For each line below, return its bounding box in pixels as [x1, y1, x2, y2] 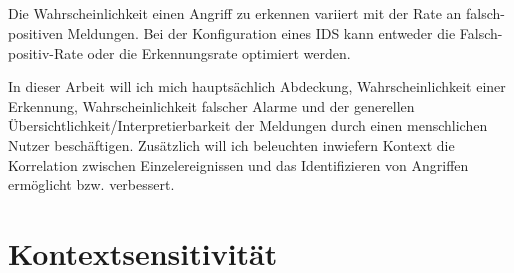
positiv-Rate [8, 42, 83, 63]
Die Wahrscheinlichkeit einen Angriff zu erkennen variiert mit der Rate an [8, 3, 462, 24]
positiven [8, 22, 63, 43]
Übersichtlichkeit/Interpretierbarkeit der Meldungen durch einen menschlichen [8, 115, 488, 136]
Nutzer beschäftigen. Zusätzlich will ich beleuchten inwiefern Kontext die [8, 134, 455, 155]
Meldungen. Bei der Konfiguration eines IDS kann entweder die [67, 22, 456, 43]
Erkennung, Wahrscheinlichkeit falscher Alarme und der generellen [8, 95, 415, 116]
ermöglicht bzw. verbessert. [8, 174, 175, 195]
